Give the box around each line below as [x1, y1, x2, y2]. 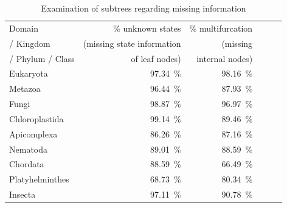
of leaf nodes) [131, 52, 181, 64]
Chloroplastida [9, 112, 64, 125]
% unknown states [113, 21, 181, 34]
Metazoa [9, 82, 41, 95]
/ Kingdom [9, 36, 50, 49]
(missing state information [83, 36, 181, 49]
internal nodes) [196, 52, 253, 64]
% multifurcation [189, 21, 253, 34]
